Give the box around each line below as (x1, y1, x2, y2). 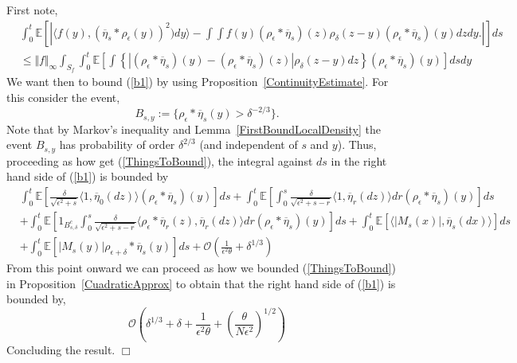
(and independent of (199, 136, 298, 153)
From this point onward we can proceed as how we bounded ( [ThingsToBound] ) (6, 260, 396, 276)
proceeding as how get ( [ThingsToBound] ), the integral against (6, 152, 313, 169)
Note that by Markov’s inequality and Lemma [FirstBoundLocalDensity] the (6, 120, 381, 137)
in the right (331, 152, 387, 169)
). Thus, (337, 136, 377, 153)
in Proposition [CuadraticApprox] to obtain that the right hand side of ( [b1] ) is (6, 275, 396, 291)
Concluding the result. (6, 342, 116, 358)
